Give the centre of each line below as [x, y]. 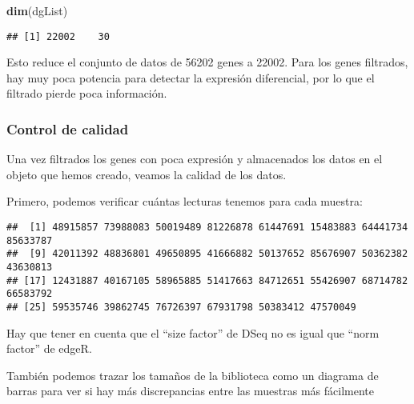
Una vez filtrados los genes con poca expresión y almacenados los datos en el [195, 159]
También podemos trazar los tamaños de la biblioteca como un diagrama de [193, 375]
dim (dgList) [37, 10]
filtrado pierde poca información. [87, 93]
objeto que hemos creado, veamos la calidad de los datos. [147, 174]
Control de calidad [68, 128]
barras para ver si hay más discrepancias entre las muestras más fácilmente [191, 391]
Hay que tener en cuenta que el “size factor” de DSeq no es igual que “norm [193, 332]
